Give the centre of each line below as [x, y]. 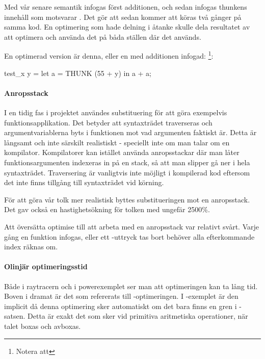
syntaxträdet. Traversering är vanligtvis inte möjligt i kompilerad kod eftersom [127, 172]
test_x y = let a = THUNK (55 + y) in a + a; [78, 73]
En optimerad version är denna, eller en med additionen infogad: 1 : [109, 55]
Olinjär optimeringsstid [46, 266]
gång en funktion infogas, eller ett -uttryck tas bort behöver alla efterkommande [129, 236]
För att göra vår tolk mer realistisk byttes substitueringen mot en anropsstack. [127, 199]
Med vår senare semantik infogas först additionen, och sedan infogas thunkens [126, 7]
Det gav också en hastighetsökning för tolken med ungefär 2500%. [107, 209]
